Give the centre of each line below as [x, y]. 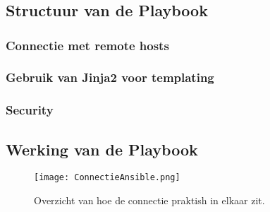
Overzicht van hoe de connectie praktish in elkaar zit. [149, 200]
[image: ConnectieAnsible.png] [107, 178]
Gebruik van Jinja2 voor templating [110, 77]
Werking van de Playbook [102, 149]
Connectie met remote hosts [87, 45]
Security [30, 110]
